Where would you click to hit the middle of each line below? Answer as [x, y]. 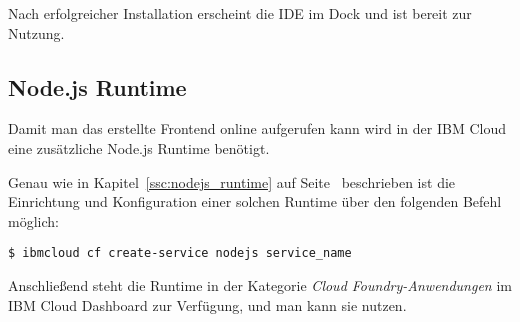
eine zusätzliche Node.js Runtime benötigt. [139, 147]
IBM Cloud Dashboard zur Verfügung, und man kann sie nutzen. [207, 304]
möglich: [33, 220]
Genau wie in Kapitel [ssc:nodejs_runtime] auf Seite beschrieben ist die [232, 181]
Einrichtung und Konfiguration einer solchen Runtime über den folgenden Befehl [255, 201]
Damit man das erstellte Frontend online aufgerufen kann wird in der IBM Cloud [257, 128]
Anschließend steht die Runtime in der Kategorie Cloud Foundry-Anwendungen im [260, 285]
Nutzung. [36, 32]
